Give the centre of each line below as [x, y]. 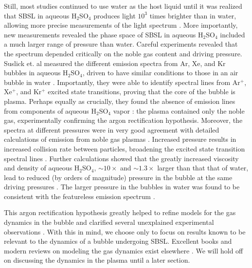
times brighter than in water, [193, 15]
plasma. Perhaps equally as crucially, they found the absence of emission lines [120, 101]
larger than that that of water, [203, 168]
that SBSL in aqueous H [40, 15]
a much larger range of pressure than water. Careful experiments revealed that [121, 44]
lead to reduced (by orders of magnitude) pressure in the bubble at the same [118, 177]
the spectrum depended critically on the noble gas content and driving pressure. [123, 53]
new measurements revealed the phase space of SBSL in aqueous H [104, 34]
